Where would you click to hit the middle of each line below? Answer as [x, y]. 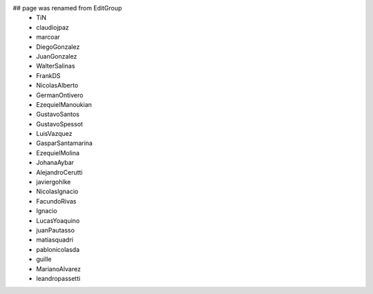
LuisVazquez [54, 134]
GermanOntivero [60, 95]
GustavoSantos [58, 115]
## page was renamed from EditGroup [67, 8]
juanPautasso [56, 230]
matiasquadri [55, 240]
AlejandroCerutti [59, 172]
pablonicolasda [58, 249]
